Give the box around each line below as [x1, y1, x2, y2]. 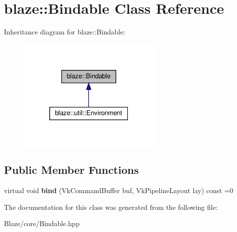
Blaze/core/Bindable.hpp [4, 218, 80, 229]
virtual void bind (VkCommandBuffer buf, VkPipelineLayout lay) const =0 [4, 185, 234, 196]
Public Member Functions [4, 162, 139, 177]
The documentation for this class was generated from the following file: [4, 201, 218, 212]
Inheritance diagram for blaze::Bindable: [4, 27, 125, 37]
